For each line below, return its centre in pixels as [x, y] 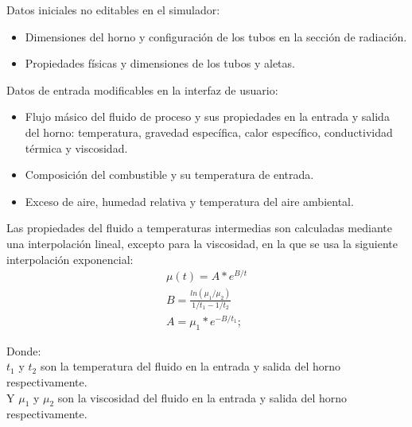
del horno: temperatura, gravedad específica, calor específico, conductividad [209, 132]
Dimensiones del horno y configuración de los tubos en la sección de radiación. [216, 36]
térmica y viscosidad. [76, 148]
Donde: [24, 350]
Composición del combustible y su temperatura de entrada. [169, 175]
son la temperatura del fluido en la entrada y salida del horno [190, 366]
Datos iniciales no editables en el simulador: [113, 10]
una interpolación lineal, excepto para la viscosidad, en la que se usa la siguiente [202, 243]
